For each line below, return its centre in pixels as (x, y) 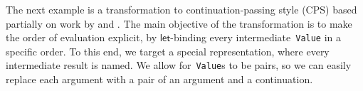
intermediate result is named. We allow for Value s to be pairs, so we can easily (179, 65)
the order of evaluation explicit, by (81, 37)
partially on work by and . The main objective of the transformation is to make (179, 23)
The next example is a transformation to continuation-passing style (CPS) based (181, 9)
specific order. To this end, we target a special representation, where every (168, 51)
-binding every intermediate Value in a (256, 37)
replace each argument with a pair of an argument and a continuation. (159, 79)
